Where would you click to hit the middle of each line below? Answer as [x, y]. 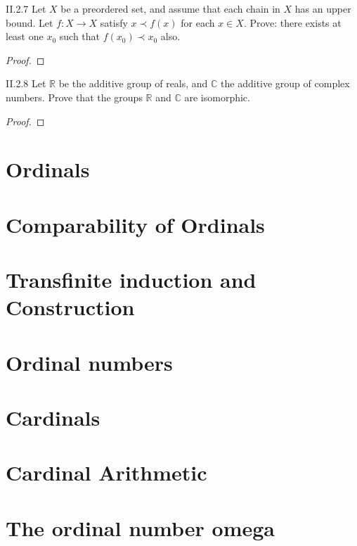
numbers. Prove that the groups [74, 97]
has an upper [323, 8]
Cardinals [53, 418]
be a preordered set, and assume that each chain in [170, 8]
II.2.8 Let [26, 83]
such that [80, 36]
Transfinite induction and [131, 280]
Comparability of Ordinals [135, 224]
